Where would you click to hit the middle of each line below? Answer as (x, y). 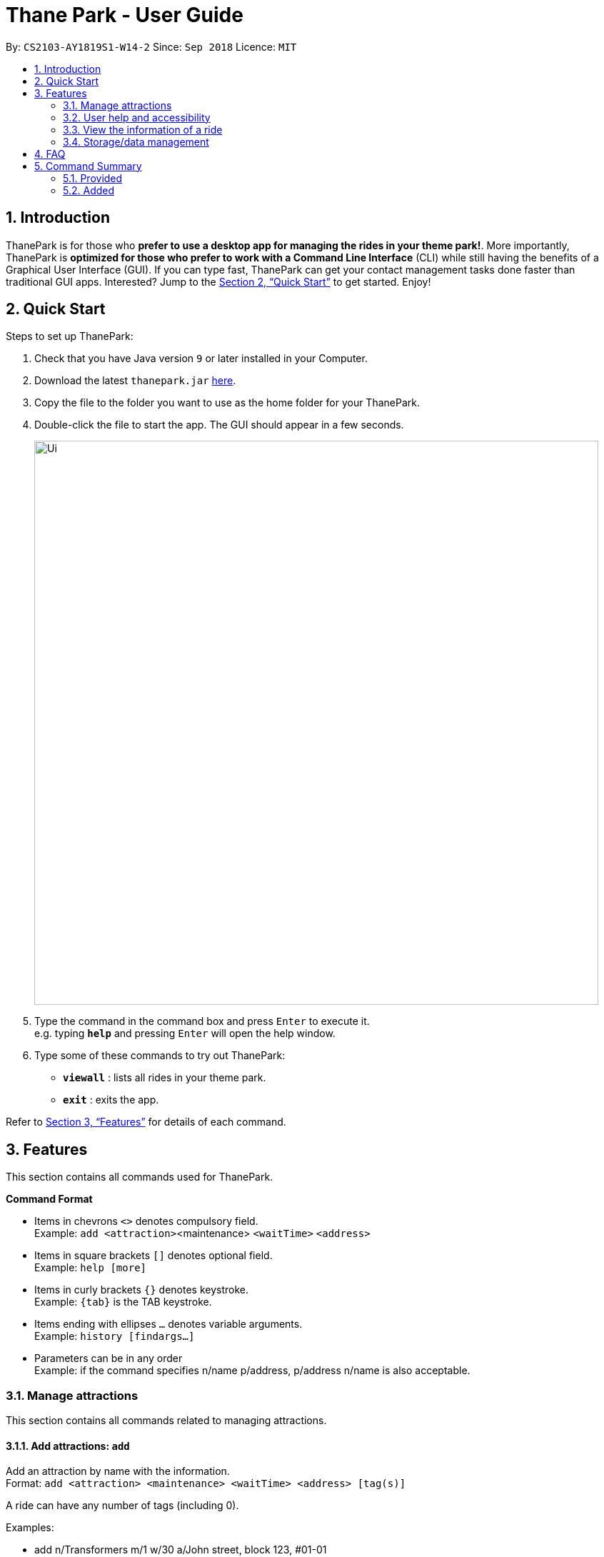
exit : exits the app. (111, 1100)
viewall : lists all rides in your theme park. (165, 1078)
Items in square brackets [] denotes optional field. (153, 1256)
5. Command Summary (88, 166)
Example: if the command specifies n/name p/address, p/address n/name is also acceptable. (252, 1371)
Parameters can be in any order (109, 1358)
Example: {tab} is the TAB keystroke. (123, 1302)
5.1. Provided (93, 178)
